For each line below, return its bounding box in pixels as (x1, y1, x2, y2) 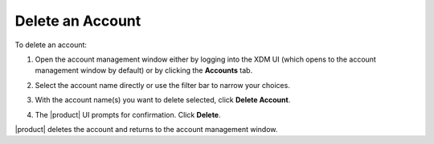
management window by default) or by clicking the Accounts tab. (35, 66, 253, 75)
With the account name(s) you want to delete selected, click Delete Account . (35, 95, 291, 105)
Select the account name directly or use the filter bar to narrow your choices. (35, 80, 291, 90)
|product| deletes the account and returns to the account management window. (14, 124, 278, 134)
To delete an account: (14, 40, 88, 50)
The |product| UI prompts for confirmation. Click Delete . (35, 110, 221, 119)
